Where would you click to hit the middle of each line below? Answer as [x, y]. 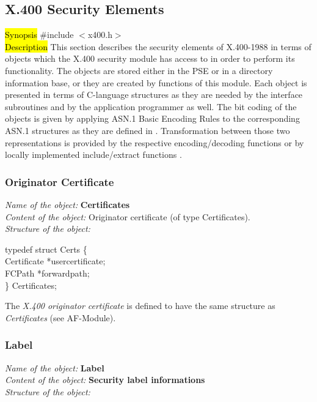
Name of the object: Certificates [67, 204]
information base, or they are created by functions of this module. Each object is [156, 82]
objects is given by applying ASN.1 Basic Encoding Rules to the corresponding [152, 118]
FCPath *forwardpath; [47, 273]
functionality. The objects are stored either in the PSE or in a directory [139, 70]
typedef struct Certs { [46, 249]
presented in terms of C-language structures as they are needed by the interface [154, 95]
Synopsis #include [39, 35]
